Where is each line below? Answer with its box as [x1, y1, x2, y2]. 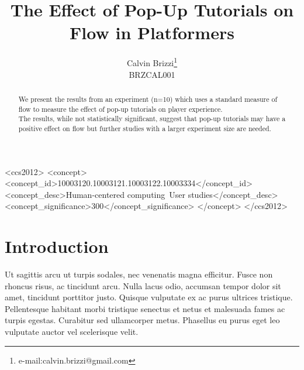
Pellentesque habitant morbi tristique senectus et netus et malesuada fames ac [5, 302, 285, 314]
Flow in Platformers [70, 20, 234, 44]
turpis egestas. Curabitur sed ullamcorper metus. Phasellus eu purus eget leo [5, 314, 280, 326]
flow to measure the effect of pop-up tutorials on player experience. [18, 104, 223, 114]
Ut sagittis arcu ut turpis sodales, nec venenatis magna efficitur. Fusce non [5, 268, 273, 280]
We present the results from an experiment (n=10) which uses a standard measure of [18, 94, 278, 104]
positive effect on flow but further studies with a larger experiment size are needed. [18, 123, 271, 133]
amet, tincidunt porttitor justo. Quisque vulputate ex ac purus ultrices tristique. [5, 291, 293, 303]
